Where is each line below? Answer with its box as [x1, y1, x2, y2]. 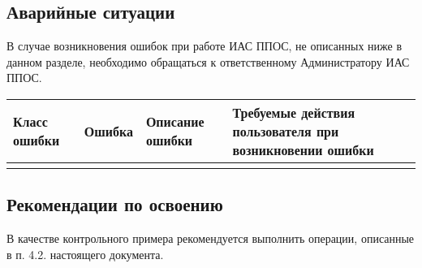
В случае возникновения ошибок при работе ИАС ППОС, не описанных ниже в [6, 37, 403, 54]
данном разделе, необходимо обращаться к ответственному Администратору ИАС [6, 53, 410, 70]
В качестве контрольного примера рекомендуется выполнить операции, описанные [6, 230, 415, 247]
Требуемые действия [232, 102, 355, 122]
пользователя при [232, 121, 339, 140]
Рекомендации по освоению [6, 192, 223, 217]
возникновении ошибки [232, 140, 374, 159]
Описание [145, 112, 205, 132]
